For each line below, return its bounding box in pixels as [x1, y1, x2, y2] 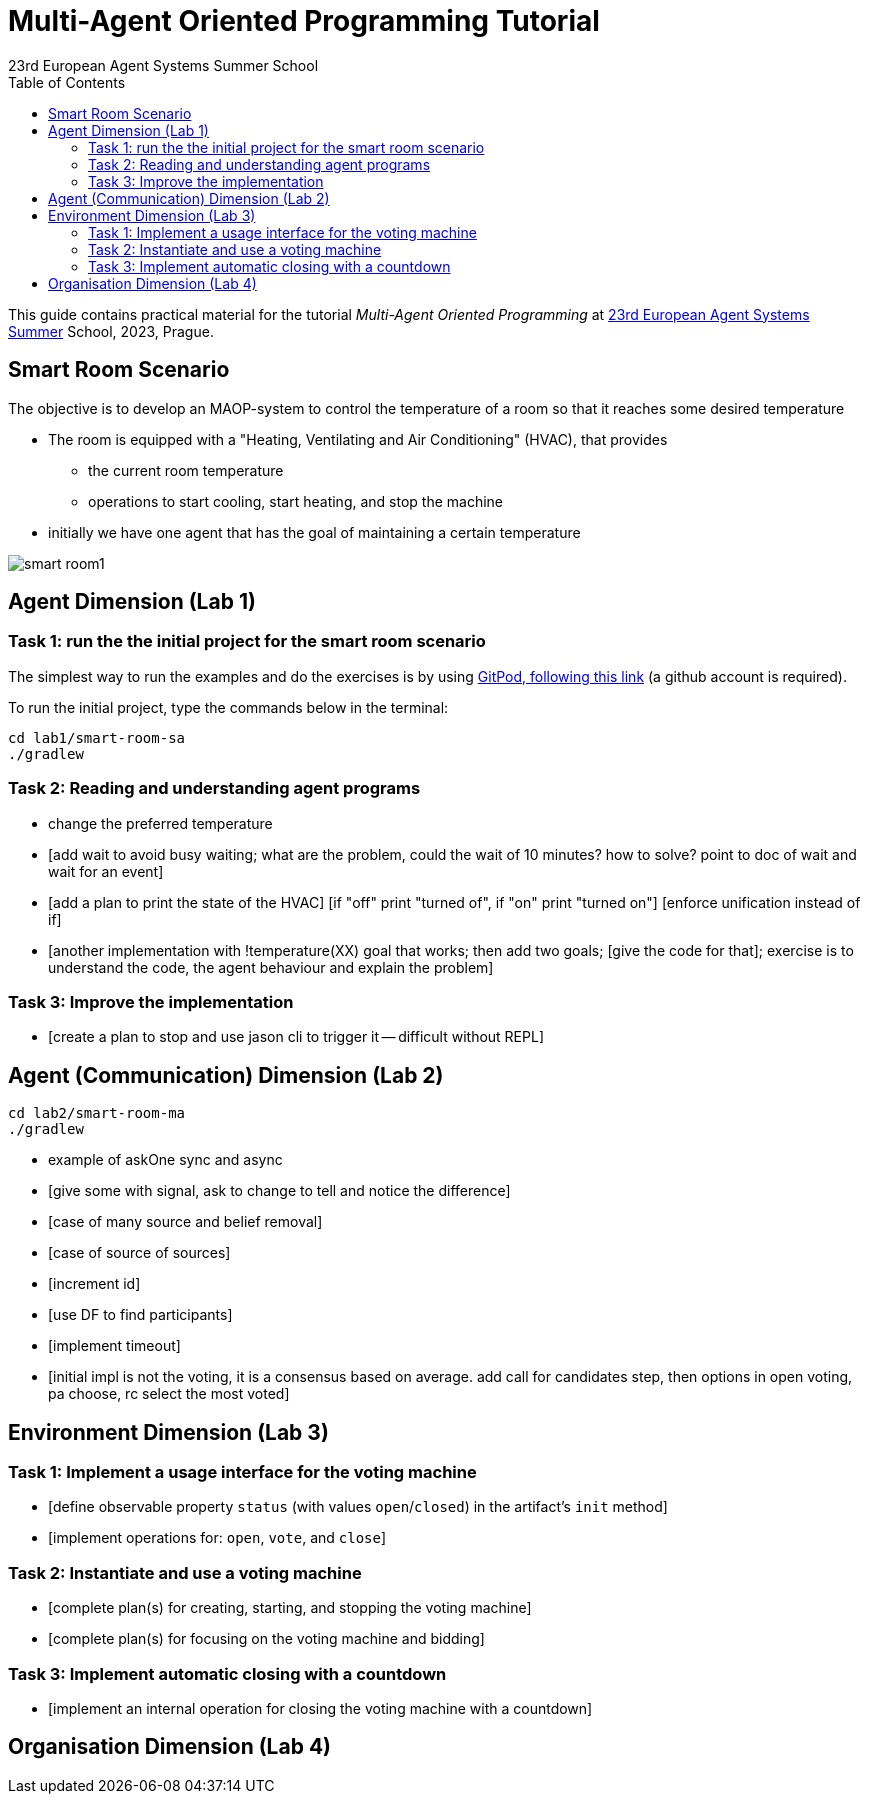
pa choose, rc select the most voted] [48, 1385, 290, 1403]
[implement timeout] [48, 1337, 181, 1355]
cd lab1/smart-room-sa [8, 729, 186, 746]
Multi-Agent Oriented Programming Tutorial [8, 4, 600, 38]
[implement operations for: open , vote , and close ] [48, 1529, 387, 1547]
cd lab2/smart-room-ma [8, 1105, 186, 1122]
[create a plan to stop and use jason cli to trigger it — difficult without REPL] [48, 1028, 545, 1046]
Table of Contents [8, 73, 126, 91]
